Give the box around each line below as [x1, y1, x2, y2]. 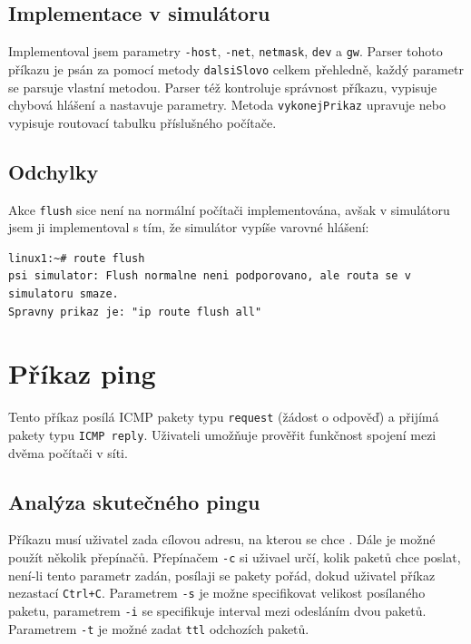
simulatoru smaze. [8, 288, 119, 300]
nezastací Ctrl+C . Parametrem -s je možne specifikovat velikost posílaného [8, 583, 426, 602]
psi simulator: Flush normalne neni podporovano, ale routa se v [8, 269, 411, 283]
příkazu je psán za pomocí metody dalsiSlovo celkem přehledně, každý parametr [8, 59, 464, 78]
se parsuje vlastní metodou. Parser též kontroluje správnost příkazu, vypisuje [8, 77, 437, 96]
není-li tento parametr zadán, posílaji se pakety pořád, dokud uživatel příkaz [8, 565, 436, 584]
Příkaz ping [8, 355, 156, 392]
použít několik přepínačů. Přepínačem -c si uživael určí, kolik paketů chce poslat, [8, 548, 461, 567]
